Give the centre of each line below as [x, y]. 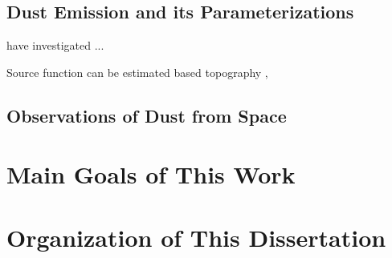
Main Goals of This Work [151, 174]
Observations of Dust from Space [147, 115]
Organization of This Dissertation [196, 237]
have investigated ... [55, 45]
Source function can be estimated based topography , [137, 72]
